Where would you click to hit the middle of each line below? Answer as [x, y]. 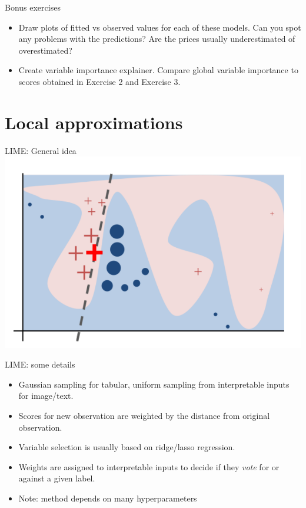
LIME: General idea [41, 150]
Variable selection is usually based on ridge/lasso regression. [127, 447]
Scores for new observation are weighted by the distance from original [144, 415]
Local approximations [94, 122]
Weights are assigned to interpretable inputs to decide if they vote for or [149, 466]
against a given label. [57, 478]
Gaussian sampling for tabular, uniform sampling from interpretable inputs [154, 384]
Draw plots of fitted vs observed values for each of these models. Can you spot [160, 27]
